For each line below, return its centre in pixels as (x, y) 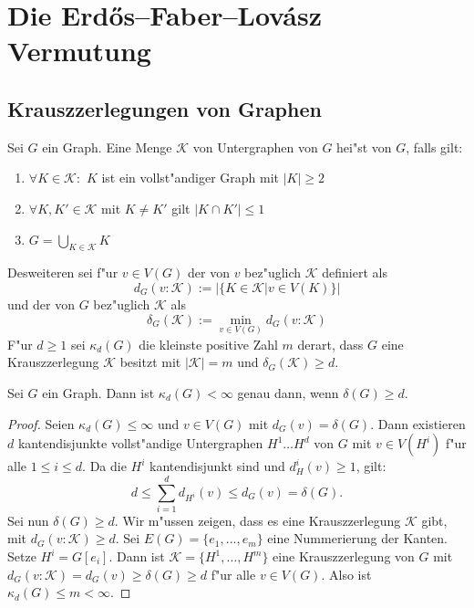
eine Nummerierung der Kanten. (357, 538)
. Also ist (346, 574)
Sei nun (28, 520)
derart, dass (330, 344)
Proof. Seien (41, 423)
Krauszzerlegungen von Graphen (165, 108)
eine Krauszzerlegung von (344, 556)
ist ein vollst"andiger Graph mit (191, 178)
